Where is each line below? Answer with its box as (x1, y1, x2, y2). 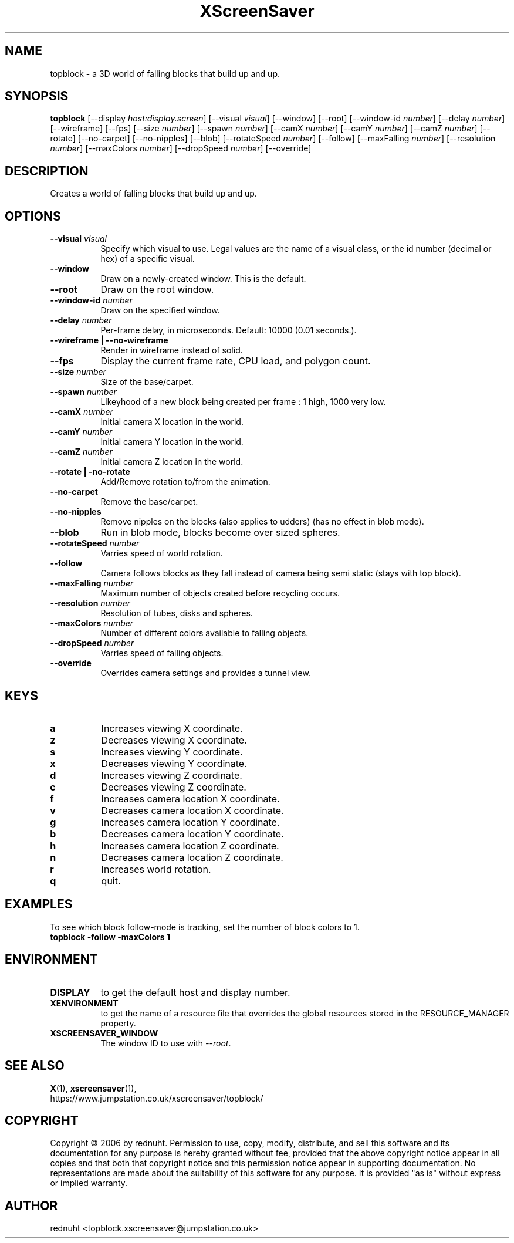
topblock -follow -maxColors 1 (50, 931, 171, 942)
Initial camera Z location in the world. (100, 457, 244, 467)
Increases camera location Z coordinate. (101, 839, 279, 852)
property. (100, 1018, 136, 1028)
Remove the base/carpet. (100, 496, 198, 507)
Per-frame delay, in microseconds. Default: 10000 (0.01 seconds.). (100, 325, 357, 336)
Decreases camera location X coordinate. (101, 804, 284, 816)
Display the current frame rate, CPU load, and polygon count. (100, 355, 371, 367)
